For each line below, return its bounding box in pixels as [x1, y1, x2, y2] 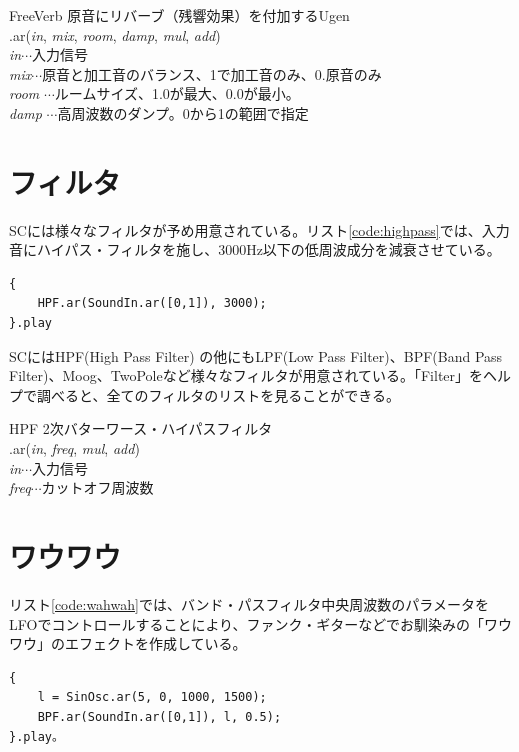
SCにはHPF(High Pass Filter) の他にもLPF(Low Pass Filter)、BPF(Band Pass [9, 345, 503, 366]
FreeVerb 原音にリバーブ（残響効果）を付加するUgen [9, 5, 350, 25]
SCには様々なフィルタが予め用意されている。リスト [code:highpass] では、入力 [9, 219, 510, 240]
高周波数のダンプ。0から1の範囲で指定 [57, 102, 309, 123]
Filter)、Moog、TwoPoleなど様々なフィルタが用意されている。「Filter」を [9, 365, 484, 386]
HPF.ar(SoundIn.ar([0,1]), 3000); [37, 296, 267, 311]
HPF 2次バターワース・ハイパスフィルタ [9, 418, 273, 439]
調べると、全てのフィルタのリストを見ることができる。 [36, 384, 400, 405]
